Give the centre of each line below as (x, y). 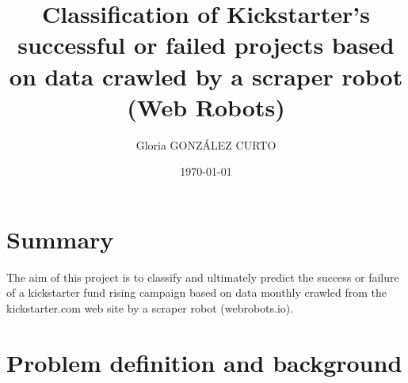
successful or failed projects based (206, 45)
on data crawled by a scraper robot (206, 76)
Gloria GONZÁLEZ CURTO (206, 144)
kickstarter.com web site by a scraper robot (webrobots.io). (150, 308)
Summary (60, 239)
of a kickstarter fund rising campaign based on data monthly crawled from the (196, 292)
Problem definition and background (204, 362)
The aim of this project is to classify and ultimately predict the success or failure (203, 277)
